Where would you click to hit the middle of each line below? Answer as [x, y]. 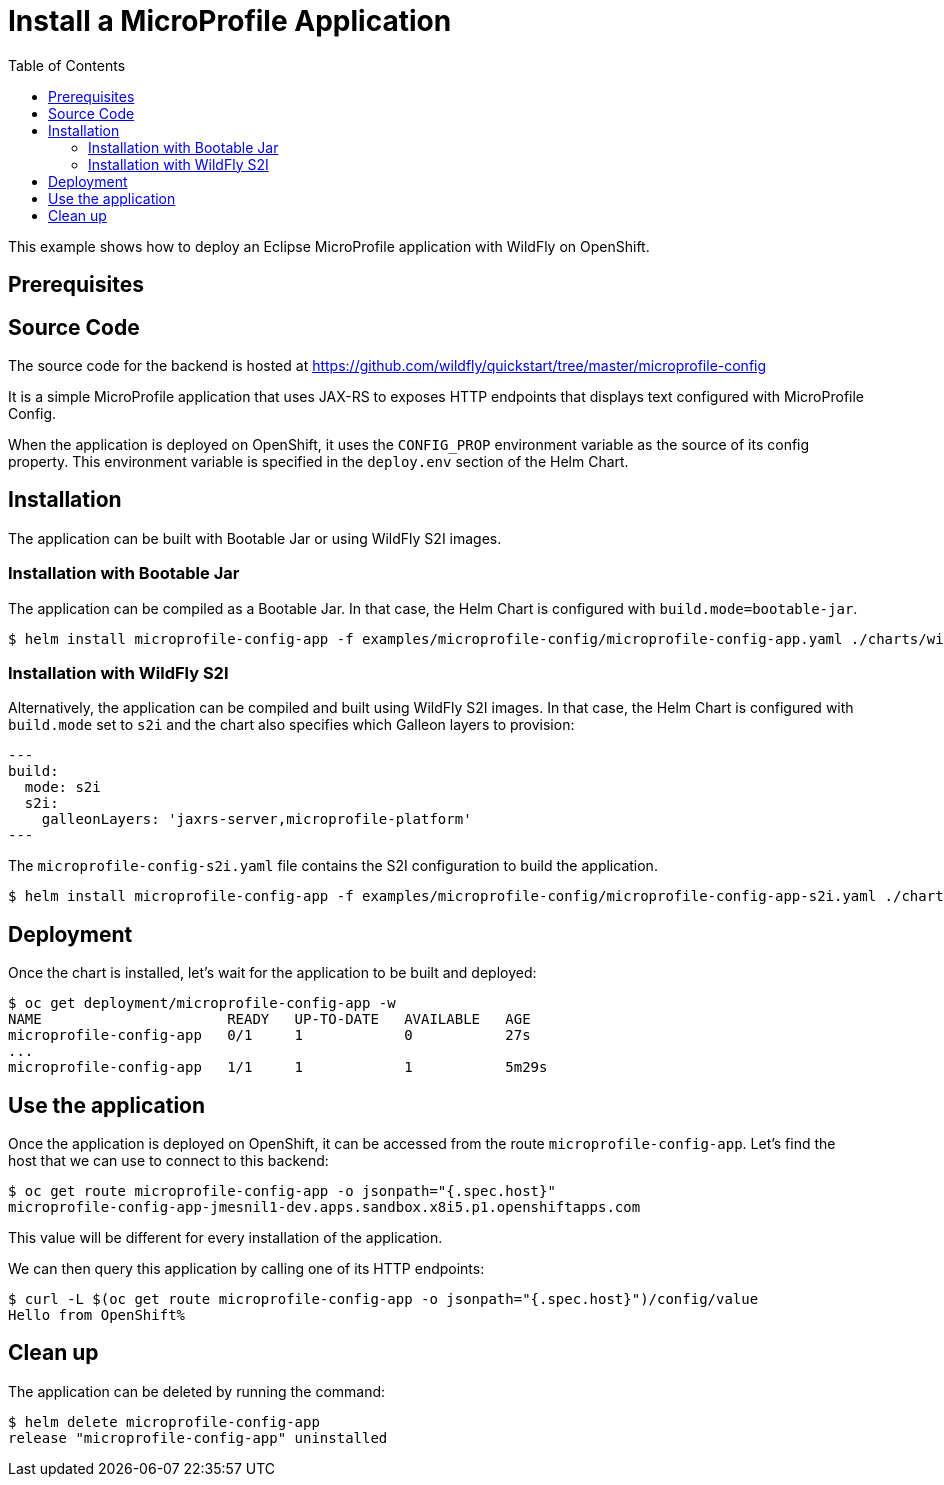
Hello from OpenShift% [97, 1315]
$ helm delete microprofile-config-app [164, 1421]
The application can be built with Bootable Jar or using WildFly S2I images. [255, 538]
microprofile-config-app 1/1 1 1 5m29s [278, 1067]
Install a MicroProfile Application [230, 21]
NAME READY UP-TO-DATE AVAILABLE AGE [269, 1019]
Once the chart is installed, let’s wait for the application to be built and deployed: [272, 973]
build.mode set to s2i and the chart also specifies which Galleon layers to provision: [291, 725]
